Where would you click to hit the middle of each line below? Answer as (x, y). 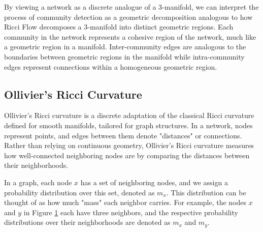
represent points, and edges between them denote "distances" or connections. (123, 135)
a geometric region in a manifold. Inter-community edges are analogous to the (125, 47)
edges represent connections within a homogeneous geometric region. (111, 66)
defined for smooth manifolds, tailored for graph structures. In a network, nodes (128, 125)
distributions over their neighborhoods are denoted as (87, 222)
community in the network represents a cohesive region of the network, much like (130, 36)
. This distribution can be (206, 192)
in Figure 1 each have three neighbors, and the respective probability (131, 212)
